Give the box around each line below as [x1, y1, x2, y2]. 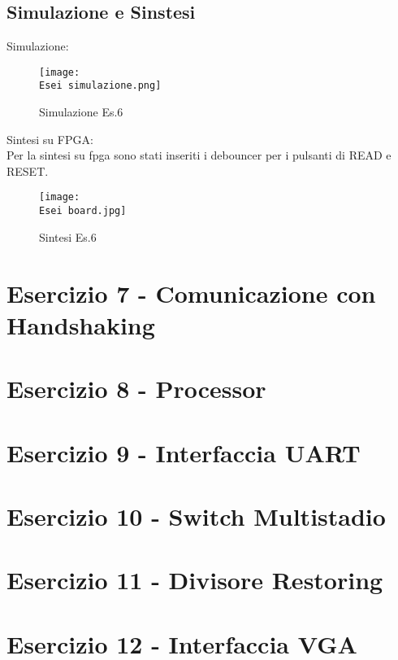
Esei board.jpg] [39, 205, 127, 217]
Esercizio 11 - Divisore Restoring [6, 563, 383, 597]
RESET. [6, 162, 49, 179]
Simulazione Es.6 [39, 103, 123, 120]
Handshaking [6, 308, 155, 341]
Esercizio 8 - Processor [6, 372, 266, 405]
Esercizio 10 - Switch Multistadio [6, 499, 386, 532]
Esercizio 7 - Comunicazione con [6, 276, 376, 309]
